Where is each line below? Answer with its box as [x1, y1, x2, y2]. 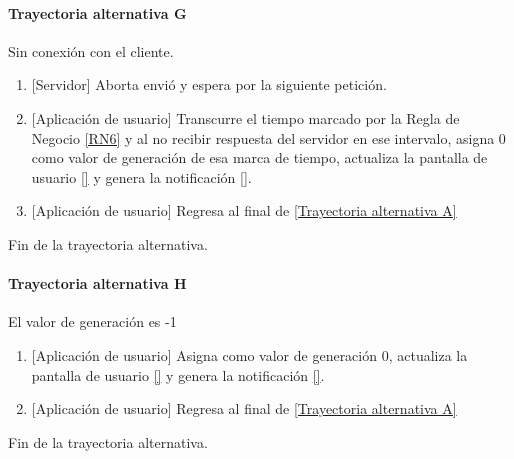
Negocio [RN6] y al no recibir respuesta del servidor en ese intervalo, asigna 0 [31, 127, 506, 148]
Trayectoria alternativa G [8, 2, 187, 23]
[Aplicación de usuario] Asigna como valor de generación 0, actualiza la [31, 344, 468, 365]
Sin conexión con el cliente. [8, 40, 174, 61]
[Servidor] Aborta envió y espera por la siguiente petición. [31, 74, 387, 95]
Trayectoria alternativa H [8, 273, 187, 294]
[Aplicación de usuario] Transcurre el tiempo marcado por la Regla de [31, 107, 460, 128]
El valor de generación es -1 [8, 311, 177, 332]
